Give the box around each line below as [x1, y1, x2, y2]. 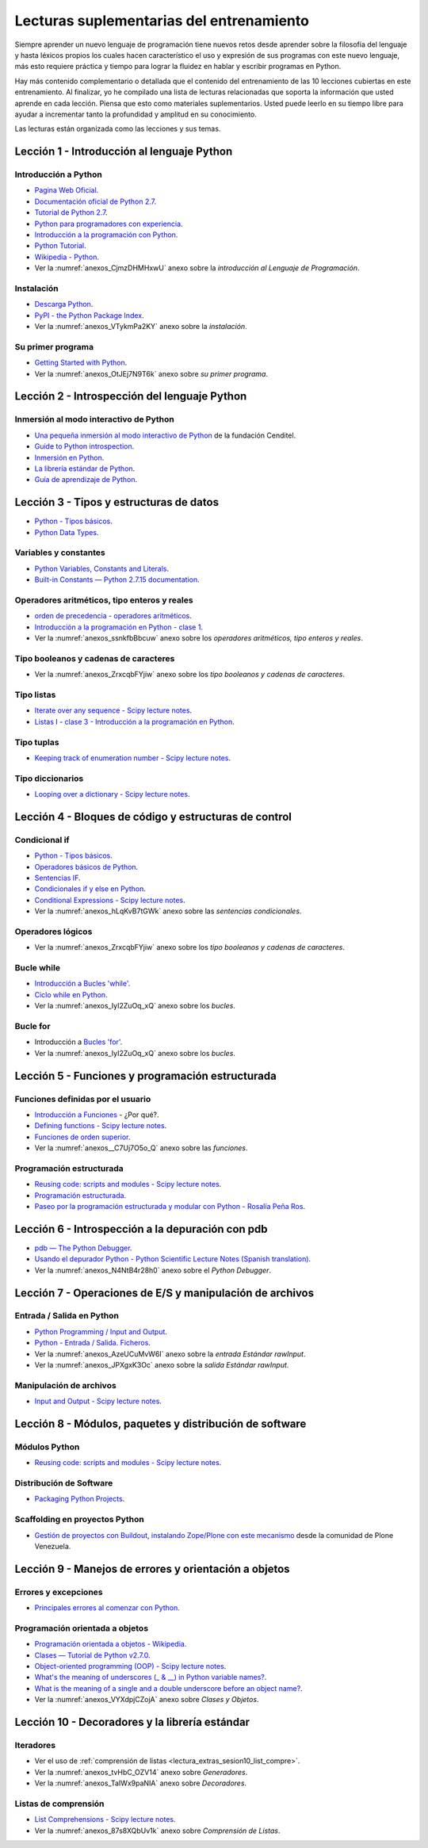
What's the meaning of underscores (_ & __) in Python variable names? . [34, 1673, 267, 1682]
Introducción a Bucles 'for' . [34, 1037, 123, 1046]
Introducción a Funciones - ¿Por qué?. [34, 1110, 159, 1119]
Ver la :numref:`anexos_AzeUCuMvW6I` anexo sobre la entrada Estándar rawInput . [34, 1349, 306, 1359]
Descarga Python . [34, 300, 94, 309]
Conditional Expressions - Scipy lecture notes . [34, 895, 185, 905]
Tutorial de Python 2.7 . [34, 208, 108, 217]
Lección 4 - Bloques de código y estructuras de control [14, 809, 292, 824]
